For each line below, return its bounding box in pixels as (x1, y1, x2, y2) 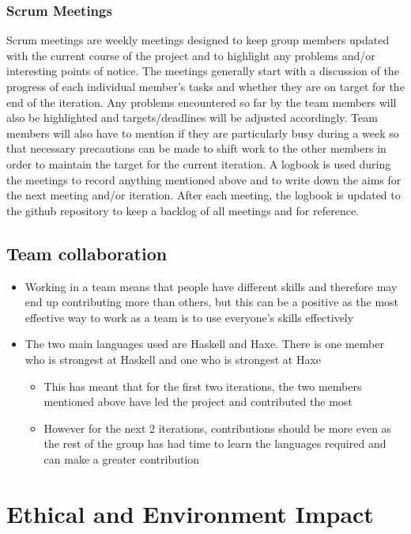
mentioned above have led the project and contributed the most (43, 393, 353, 410)
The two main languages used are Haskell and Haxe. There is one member (25, 335, 384, 352)
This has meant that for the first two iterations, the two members (43, 377, 362, 394)
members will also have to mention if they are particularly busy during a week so (6, 124, 399, 141)
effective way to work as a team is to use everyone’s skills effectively (25, 309, 354, 325)
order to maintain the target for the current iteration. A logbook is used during (6, 155, 391, 172)
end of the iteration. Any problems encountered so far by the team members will (6, 93, 397, 110)
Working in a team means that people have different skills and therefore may (25, 278, 398, 294)
